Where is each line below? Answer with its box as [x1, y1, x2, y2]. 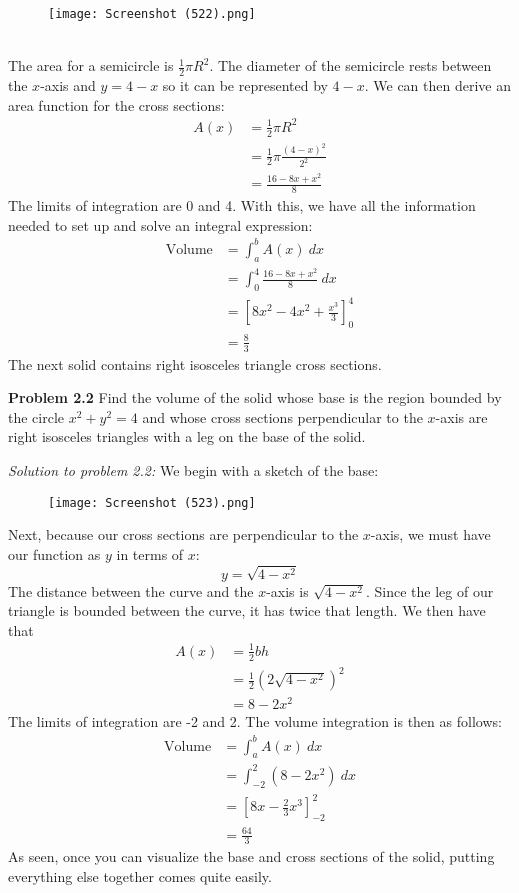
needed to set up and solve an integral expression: [8, 214, 313, 235]
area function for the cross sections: [8, 94, 225, 115]
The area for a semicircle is [8, 55, 174, 76]
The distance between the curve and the [8, 580, 254, 601]
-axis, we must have [370, 524, 491, 545]
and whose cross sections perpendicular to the [142, 406, 423, 427]
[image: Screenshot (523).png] [48, 495, 256, 510]
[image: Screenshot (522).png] [48, 7, 256, 21]
